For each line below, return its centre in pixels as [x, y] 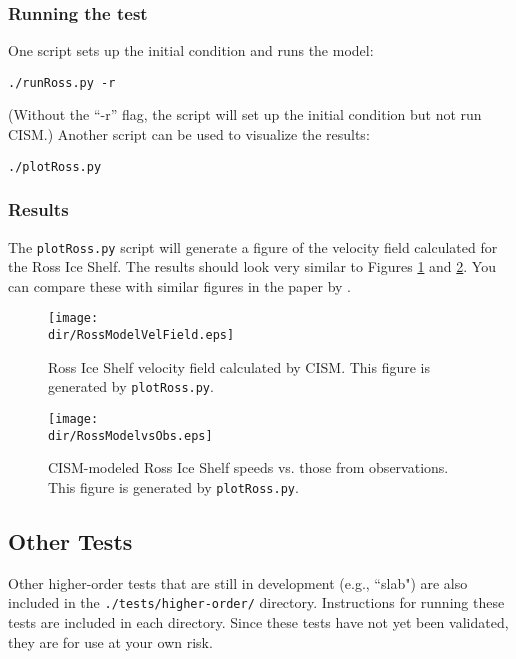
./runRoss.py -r [62, 82]
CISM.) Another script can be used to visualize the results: [189, 134]
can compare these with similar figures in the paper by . [179, 285]
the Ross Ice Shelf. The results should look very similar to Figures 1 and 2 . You [252, 266]
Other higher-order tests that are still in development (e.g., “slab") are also [238, 582]
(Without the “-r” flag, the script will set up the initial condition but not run [245, 114]
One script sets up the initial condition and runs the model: [191, 50]
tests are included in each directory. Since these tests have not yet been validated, [258, 621]
